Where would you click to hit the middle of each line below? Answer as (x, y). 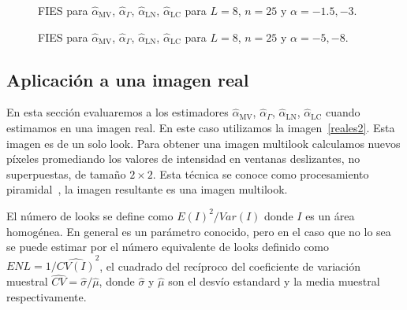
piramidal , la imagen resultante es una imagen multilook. (147, 189)
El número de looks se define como (90, 215)
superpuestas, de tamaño (66, 173)
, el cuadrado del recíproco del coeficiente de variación (230, 266)
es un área (330, 215)
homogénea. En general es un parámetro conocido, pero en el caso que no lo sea (199, 231)
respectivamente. (47, 296)
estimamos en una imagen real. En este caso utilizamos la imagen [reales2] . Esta (201, 127)
